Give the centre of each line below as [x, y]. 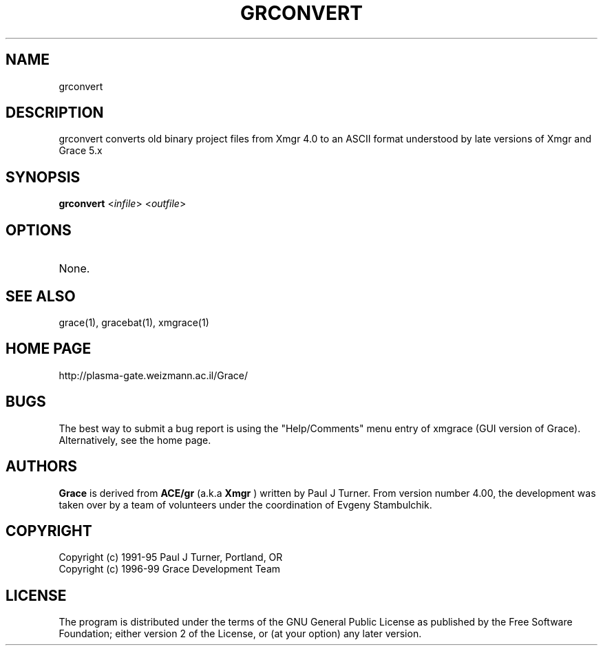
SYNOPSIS [43, 177]
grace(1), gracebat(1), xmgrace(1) [134, 322]
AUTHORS [42, 467]
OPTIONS [39, 230]
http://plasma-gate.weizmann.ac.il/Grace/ [154, 375]
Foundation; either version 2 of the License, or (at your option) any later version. [240, 634]
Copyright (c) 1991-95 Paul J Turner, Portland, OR [171, 557]
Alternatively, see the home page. [135, 440]
